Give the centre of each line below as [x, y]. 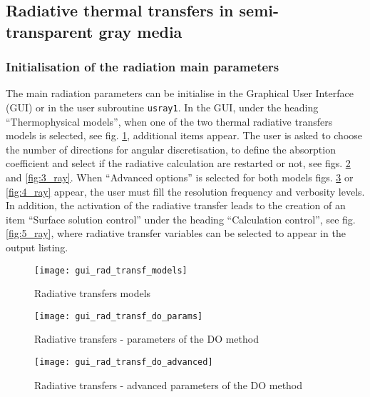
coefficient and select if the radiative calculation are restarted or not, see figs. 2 [178, 163]
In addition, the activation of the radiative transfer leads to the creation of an [176, 205]
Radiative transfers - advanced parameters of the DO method [169, 385]
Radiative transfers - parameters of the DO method [147, 339]
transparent [50, 31]
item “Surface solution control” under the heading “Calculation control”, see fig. [181, 219]
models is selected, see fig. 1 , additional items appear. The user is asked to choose [184, 135]
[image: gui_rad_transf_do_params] [119, 316]
